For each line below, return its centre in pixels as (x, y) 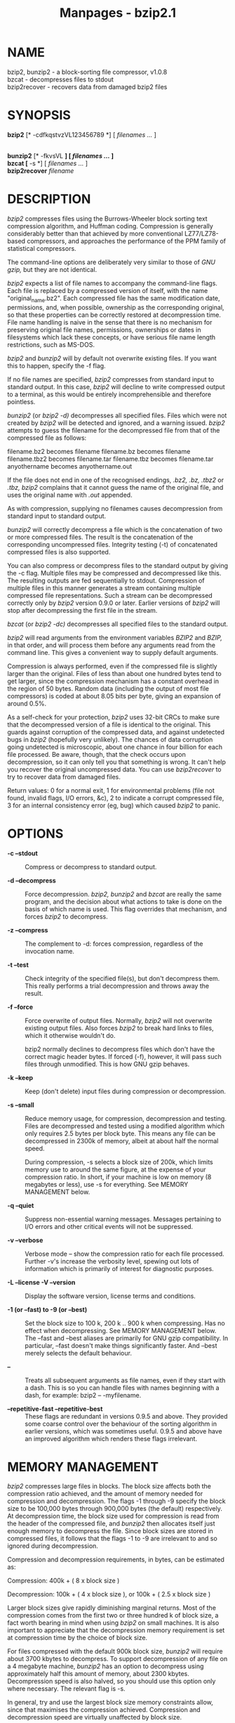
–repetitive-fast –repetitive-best (55, 1409)
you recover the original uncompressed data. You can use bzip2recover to (115, 769)
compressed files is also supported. (59, 552)
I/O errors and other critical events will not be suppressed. (109, 1226)
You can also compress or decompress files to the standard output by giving (118, 565)
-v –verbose (25, 1240)
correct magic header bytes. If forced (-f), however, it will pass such (123, 1056)
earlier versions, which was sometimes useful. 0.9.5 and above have (123, 1431)
